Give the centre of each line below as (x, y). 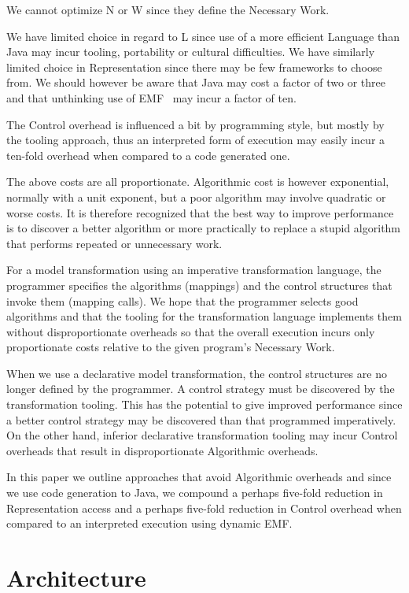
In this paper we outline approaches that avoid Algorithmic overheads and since (199, 477)
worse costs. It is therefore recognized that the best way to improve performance (200, 212)
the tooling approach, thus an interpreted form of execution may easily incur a (196, 140)
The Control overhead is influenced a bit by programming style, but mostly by (195, 124)
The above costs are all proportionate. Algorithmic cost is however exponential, (198, 182)
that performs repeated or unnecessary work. (114, 243)
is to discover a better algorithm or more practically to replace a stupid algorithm (204, 228)
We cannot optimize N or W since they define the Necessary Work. (168, 9)
